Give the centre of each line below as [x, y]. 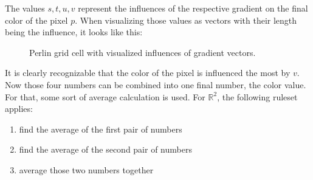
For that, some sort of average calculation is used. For [105, 96]
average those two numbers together [86, 169]
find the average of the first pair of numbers [101, 129]
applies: [19, 109]
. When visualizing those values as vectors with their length [186, 20]
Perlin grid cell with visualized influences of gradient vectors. [143, 52]
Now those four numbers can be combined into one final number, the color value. [156, 84]
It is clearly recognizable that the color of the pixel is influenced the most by [148, 73]
